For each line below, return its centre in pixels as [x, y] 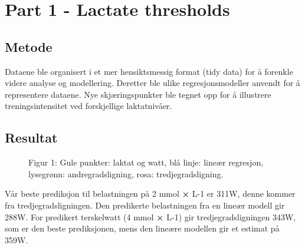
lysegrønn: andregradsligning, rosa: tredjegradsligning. [126, 173]
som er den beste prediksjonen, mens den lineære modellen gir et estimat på [142, 228]
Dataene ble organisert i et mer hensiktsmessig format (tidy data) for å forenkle [149, 71]
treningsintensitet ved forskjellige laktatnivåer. [88, 106]
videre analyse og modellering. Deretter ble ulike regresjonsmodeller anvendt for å [152, 83]
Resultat [31, 138]
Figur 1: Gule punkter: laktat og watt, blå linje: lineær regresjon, [146, 162]
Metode [29, 46]
